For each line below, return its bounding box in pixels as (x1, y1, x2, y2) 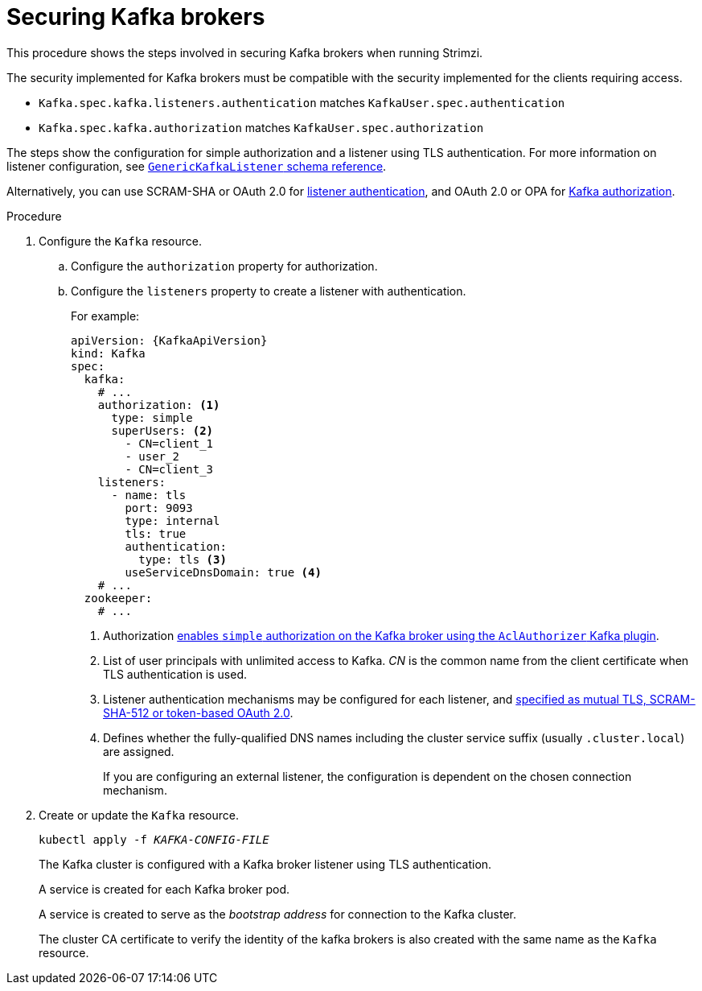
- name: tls (111, 488, 187, 502)
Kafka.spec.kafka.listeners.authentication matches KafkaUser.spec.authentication (39, 95, 565, 109)
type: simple (111, 411, 193, 424)
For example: (71, 308, 140, 323)
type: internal (125, 514, 220, 527)
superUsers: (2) (111, 423, 214, 437)
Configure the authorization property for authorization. (71, 258, 378, 273)
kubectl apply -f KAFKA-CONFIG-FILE (39, 832, 269, 846)
